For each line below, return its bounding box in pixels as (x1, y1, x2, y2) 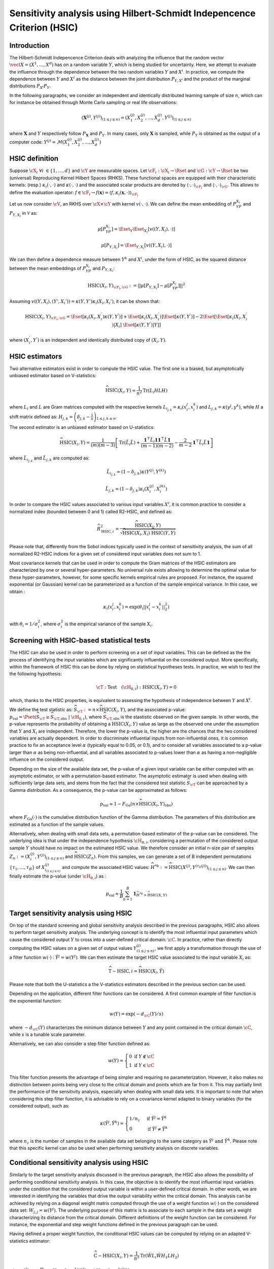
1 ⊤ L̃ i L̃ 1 (192, 439, 210, 447)
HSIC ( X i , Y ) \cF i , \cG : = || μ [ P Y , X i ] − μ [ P (87, 282, 173, 290)
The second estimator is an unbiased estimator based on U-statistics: (9, 424, 155, 430)
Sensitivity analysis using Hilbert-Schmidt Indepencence (9, 8, 256, 19)
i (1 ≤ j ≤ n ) (45, 867, 61, 873)
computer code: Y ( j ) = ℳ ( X (9, 139, 68, 145)
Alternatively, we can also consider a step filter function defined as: (9, 1041, 151, 1047)
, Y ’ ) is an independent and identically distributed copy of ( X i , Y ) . (30, 337, 167, 344)
